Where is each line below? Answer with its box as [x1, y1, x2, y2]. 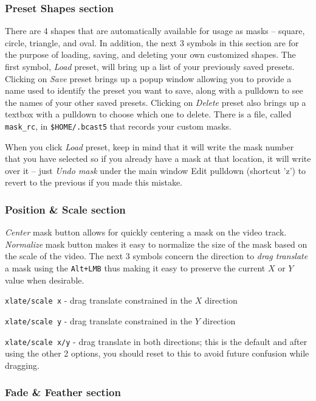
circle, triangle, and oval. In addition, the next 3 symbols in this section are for [5, 36, 299, 49]
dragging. [5, 358, 39, 371]
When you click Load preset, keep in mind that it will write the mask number [5, 140, 294, 153]
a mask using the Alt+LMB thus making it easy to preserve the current [5, 262, 266, 274]
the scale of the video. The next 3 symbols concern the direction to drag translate [5, 249, 308, 262]
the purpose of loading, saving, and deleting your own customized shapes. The [5, 48, 296, 61]
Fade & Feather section [5, 385, 121, 400]
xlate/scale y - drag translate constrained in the [5, 314, 193, 327]
